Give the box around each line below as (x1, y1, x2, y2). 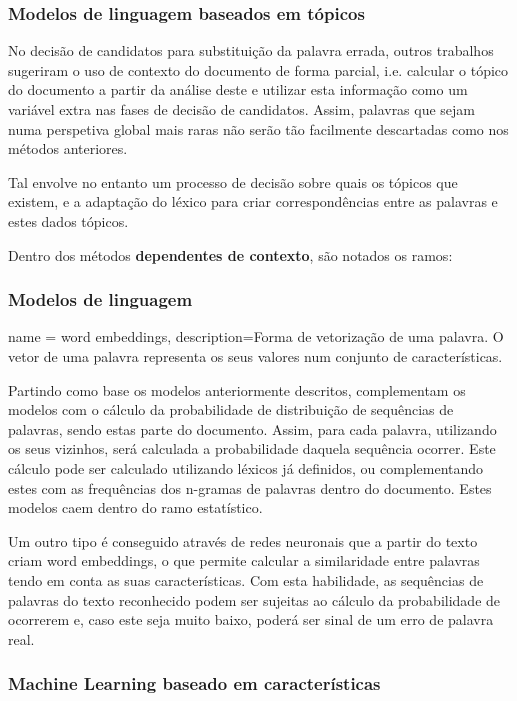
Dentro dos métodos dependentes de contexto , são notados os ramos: (8, 244, 453, 265)
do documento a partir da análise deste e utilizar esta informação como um (8, 79, 468, 100)
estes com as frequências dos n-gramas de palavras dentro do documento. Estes (8, 477, 492, 498)
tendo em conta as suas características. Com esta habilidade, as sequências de (8, 569, 484, 590)
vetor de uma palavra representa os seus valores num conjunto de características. (8, 345, 503, 366)
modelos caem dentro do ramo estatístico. (8, 497, 263, 518)
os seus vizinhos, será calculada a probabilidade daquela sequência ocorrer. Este (8, 438, 496, 459)
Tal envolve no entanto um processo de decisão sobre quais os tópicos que (8, 171, 458, 192)
